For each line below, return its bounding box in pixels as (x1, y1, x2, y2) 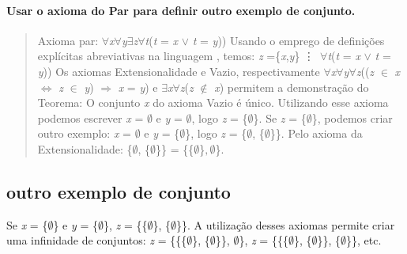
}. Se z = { (253, 109, 307, 126)
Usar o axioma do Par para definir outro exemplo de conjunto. (6, 2, 356, 18)
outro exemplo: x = (37, 125, 131, 142)
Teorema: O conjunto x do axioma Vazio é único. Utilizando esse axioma (37, 94, 389, 111)
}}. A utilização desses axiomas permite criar (176, 216, 395, 233)
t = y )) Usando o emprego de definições (192, 32, 385, 48)
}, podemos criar (311, 109, 393, 126)
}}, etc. (346, 232, 382, 248)
